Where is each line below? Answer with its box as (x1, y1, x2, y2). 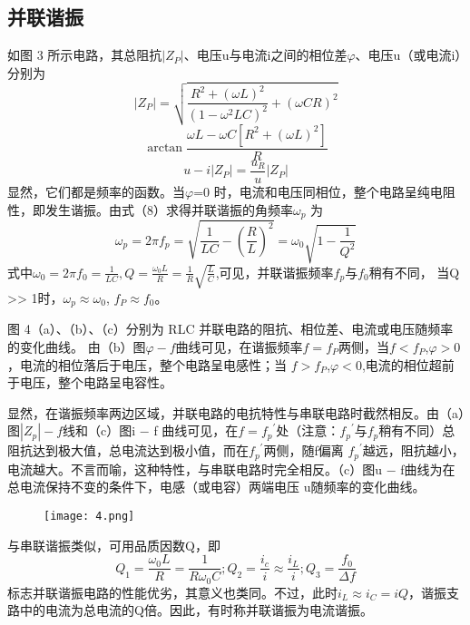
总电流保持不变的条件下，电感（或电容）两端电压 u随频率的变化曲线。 (7, 477, 426, 496)
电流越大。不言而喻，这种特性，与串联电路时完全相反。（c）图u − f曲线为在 (7, 459, 455, 478)
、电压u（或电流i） (355, 45, 462, 64)
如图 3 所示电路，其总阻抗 (7, 45, 162, 64)
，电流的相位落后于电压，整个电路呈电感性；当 (7, 355, 287, 374)
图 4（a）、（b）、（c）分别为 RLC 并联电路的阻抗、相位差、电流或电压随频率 (7, 319, 454, 338)
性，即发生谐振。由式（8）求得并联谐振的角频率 (7, 200, 293, 219)
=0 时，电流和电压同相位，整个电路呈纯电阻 (193, 182, 455, 201)
